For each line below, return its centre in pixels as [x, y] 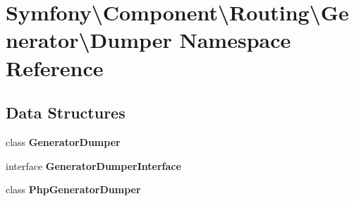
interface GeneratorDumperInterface [93, 165]
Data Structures [66, 112]
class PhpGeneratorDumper [73, 189]
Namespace [235, 40]
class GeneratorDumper [63, 141]
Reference [55, 67]
